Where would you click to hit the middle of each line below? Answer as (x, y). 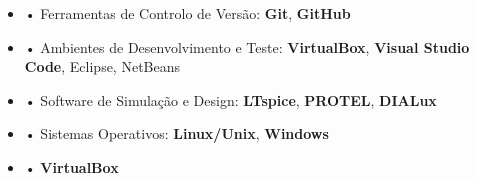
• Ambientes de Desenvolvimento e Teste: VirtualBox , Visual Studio (247, 46)
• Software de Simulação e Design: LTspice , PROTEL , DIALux (230, 99)
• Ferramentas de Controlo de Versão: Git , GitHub (187, 13)
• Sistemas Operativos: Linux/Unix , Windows (176, 133)
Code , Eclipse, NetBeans (102, 66)
